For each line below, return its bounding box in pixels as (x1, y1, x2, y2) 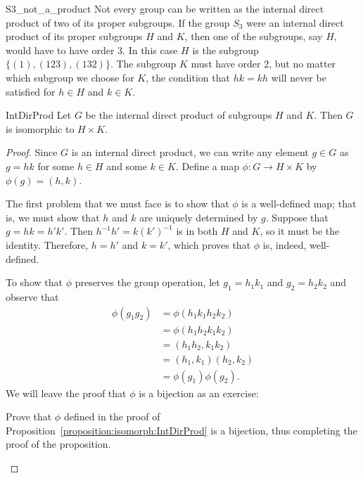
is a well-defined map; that (241, 196, 357, 211)
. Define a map (175, 158, 239, 173)
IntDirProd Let (6, 108, 72, 122)
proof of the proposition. (6, 437, 111, 451)
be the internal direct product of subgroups (85, 108, 272, 122)
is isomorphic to (6, 121, 75, 136)
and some (106, 158, 147, 173)
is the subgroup (192, 42, 259, 57)
